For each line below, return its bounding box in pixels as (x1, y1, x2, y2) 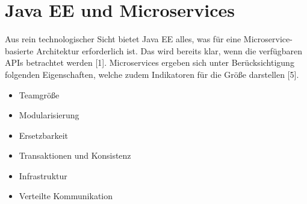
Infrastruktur (19, 169, 67, 182)
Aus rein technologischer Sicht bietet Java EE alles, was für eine (5, 33, 241, 45)
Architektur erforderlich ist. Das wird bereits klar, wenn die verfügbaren (36, 44, 303, 57)
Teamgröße (19, 88, 60, 101)
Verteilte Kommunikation (19, 190, 113, 202)
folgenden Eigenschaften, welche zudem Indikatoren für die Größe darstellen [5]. (5, 68, 299, 80)
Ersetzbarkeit (19, 129, 69, 141)
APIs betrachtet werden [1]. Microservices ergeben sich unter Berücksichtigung (5, 56, 294, 69)
